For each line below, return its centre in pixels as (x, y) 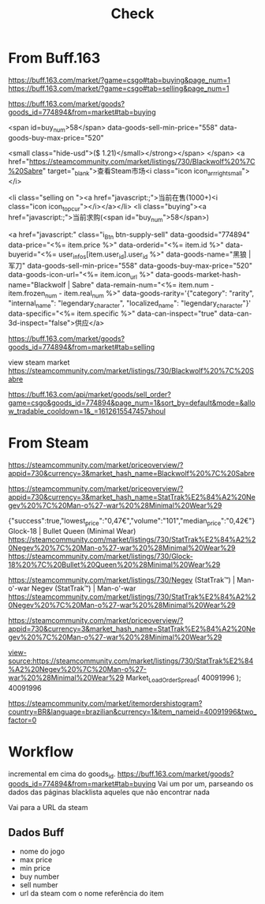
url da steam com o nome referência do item (91, 894)
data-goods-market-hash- (198, 274)
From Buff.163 (54, 58)
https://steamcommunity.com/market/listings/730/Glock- (101, 556)
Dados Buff (36, 833)
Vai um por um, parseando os (205, 784)
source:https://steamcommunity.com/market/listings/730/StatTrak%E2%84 (131, 661)
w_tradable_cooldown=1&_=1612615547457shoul (87, 411)
